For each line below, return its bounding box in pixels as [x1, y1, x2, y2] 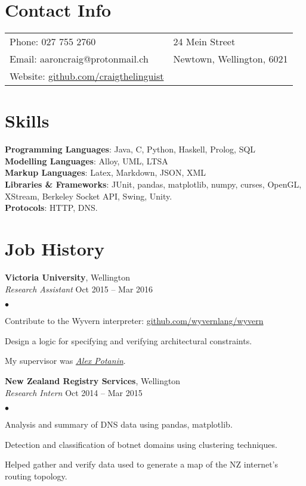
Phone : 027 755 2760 [10, 35, 96, 49]
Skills [5, 108, 50, 133]
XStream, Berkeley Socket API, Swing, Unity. [5, 189, 172, 202]
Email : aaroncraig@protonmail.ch [10, 52, 149, 66]
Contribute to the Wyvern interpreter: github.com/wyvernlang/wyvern [5, 314, 264, 327]
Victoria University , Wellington [5, 270, 131, 283]
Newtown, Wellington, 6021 [173, 52, 288, 66]
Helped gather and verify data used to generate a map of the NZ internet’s [5, 458, 279, 471]
